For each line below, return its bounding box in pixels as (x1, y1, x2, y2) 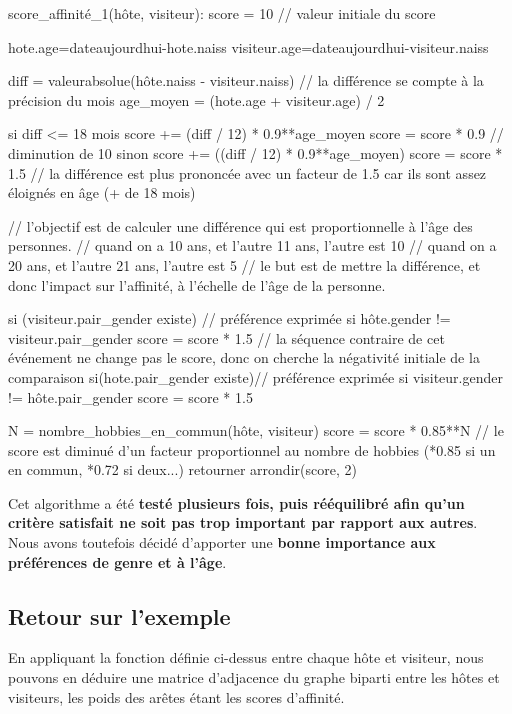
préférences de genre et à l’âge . (8, 551, 227, 572)
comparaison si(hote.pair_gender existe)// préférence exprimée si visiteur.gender (8, 366, 503, 387)
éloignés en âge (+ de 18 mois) (8, 182, 196, 203)
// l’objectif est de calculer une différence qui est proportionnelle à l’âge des (8, 215, 473, 236)
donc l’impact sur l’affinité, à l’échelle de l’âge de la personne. (8, 274, 386, 295)
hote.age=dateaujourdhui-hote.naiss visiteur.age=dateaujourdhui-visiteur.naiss (8, 36, 489, 57)
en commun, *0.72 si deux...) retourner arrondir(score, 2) (8, 459, 357, 480)
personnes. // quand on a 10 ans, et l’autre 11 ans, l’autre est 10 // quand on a (8, 235, 497, 256)
